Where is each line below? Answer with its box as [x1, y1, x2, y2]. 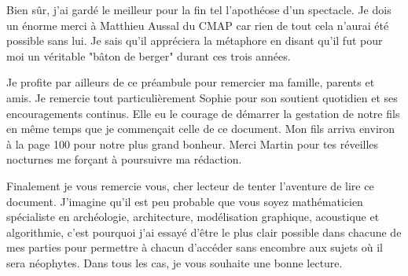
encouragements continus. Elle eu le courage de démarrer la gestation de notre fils [6, 105, 400, 121]
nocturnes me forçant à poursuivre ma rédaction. [6, 151, 242, 167]
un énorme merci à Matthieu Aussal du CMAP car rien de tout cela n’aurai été [6, 17, 389, 33]
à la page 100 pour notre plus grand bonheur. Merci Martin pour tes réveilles [6, 135, 379, 152]
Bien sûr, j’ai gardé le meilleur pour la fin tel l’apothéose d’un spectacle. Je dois [6, 2, 391, 17]
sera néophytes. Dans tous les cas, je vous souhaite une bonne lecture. [6, 254, 343, 270]
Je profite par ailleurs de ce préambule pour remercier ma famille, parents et [6, 74, 375, 90]
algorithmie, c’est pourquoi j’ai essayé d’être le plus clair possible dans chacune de [6, 223, 402, 240]
